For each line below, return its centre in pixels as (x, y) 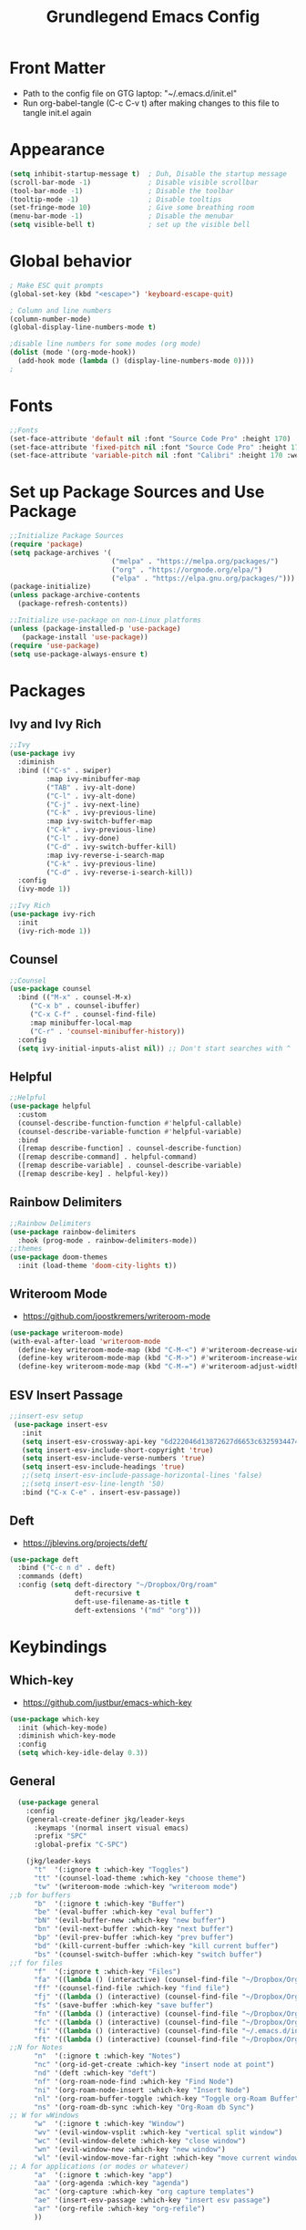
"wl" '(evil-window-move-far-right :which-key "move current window (166, 2158)
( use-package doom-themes (58, 1257)
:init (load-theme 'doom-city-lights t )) (97, 1266)
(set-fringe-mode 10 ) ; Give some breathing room (132, 208)
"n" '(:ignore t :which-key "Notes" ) (107, 2056)
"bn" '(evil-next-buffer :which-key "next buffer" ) (133, 1929)
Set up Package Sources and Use (137, 492)
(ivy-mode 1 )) (44, 889)
